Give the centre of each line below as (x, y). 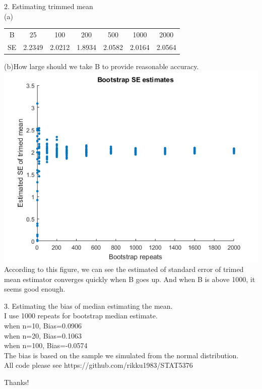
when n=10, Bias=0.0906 (43, 326)
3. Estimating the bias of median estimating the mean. (88, 305)
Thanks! (17, 382)
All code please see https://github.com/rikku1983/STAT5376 (99, 365)
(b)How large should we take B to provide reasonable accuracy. (102, 66)
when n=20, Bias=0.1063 (43, 335)
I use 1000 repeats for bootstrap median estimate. (81, 316)
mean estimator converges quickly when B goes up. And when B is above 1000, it (130, 279)
